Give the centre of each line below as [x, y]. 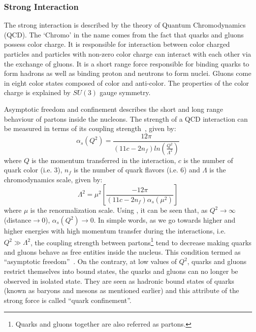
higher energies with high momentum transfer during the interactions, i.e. [115, 231]
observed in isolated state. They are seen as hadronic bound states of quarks [119, 281]
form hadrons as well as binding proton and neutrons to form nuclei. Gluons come [128, 73]
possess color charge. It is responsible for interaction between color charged [117, 44]
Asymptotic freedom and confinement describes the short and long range [113, 109]
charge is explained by [37, 92]
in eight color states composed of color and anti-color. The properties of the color [127, 83]
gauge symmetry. [125, 92]
